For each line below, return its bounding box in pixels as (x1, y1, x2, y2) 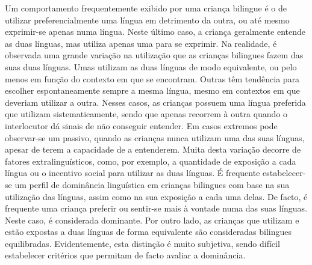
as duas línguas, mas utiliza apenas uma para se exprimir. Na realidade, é (5, 37, 277, 49)
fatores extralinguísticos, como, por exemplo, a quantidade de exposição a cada (5, 154, 296, 167)
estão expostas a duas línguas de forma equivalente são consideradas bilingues (5, 225, 292, 238)
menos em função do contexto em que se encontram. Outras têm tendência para (5, 72, 300, 85)
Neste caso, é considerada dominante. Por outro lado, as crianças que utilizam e (5, 213, 299, 226)
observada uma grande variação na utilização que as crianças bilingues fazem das (5, 49, 304, 61)
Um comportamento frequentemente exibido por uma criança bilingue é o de (5, 2, 287, 14)
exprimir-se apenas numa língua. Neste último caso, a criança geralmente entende (5, 25, 305, 38)
